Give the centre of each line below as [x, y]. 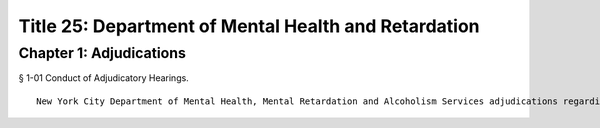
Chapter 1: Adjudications [102, 53]
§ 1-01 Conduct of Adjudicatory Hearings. [103, 78]
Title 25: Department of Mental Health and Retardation [249, 26]
